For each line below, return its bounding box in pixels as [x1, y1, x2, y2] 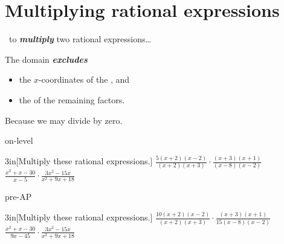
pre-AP [5, 190, 32, 203]
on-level [5, 134, 33, 147]
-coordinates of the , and [38, 73, 130, 86]
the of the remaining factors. [19, 93, 125, 106]
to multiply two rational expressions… [8, 33, 151, 45]
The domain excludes [5, 53, 88, 65]
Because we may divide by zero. [5, 114, 123, 126]
